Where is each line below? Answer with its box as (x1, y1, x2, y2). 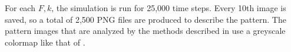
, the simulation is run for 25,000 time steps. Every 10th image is (51, 2, 286, 13)
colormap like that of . (5, 36, 85, 48)
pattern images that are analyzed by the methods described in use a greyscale (5, 25, 286, 37)
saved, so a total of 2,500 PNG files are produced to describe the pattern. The (5, 13, 286, 25)
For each (5, 2, 35, 13)
